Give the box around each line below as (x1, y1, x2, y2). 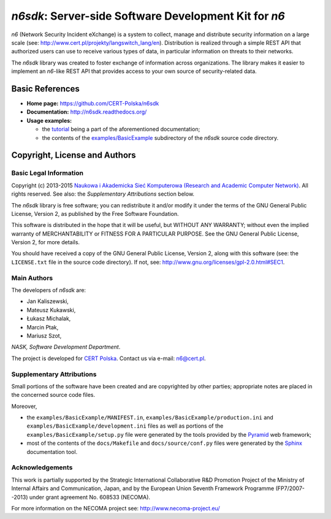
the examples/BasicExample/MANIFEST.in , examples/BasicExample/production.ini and (26, 414, 274, 421)
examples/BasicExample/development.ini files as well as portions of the (26, 422, 224, 429)
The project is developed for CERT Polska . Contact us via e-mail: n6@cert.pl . (11, 355, 206, 362)
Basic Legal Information (11, 169, 84, 177)
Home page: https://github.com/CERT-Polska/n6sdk (26, 100, 159, 107)
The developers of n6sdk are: (11, 286, 86, 294)
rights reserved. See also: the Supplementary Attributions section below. (11, 190, 195, 198)
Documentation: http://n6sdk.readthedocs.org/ (26, 108, 147, 116)
